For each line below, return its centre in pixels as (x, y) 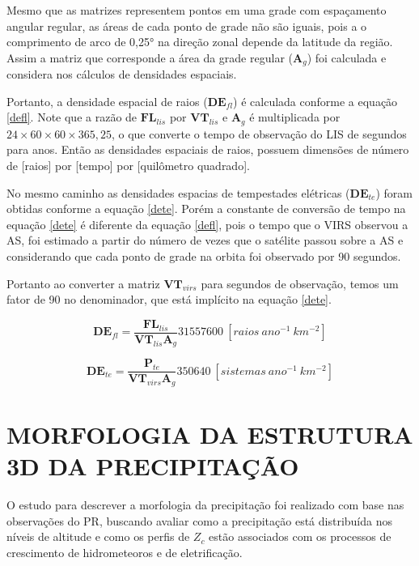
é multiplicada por (295, 117)
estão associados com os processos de (300, 536)
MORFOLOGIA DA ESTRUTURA (210, 434)
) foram (394, 192)
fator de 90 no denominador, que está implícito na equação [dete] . (169, 299)
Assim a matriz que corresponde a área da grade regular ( (150, 57)
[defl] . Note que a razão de (72, 117)
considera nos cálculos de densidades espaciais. (122, 74)
